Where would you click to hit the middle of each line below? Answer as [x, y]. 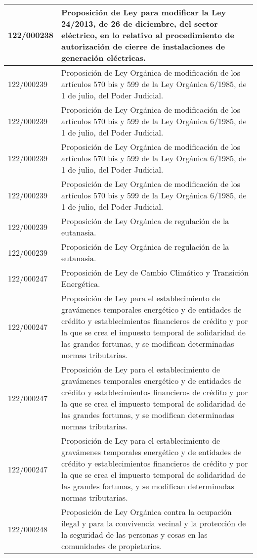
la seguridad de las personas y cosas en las [134, 535]
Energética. [81, 284]
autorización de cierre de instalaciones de [143, 46]
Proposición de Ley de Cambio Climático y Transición [155, 272]
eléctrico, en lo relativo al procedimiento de [148, 35]
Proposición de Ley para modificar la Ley [144, 12]
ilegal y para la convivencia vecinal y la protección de [154, 523]
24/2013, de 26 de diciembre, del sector [140, 23]
